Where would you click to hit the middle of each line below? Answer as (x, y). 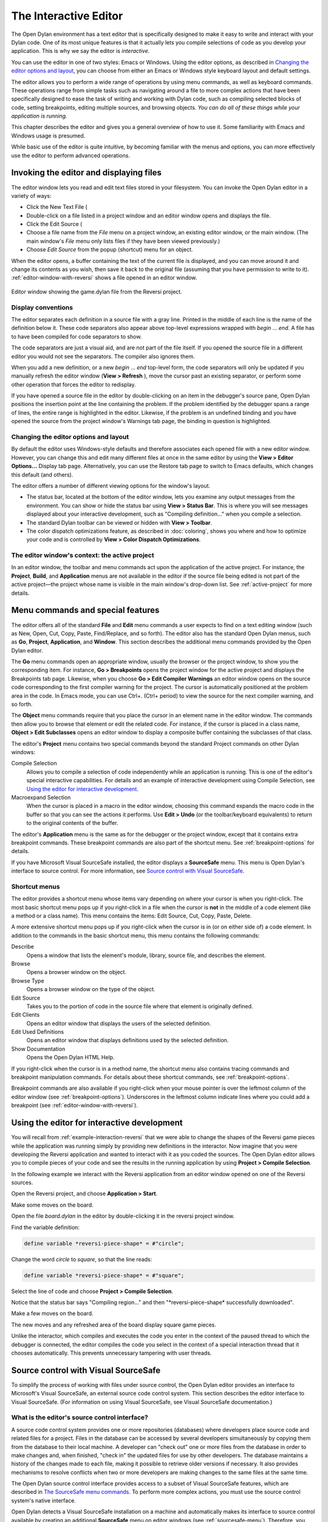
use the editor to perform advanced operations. (71, 155)
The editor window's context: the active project (83, 555)
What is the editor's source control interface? (80, 1417)
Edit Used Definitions (37, 1032)
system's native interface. (43, 1500)
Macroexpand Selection (41, 797)
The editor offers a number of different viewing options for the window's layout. (111, 486)
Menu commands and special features (85, 610)
